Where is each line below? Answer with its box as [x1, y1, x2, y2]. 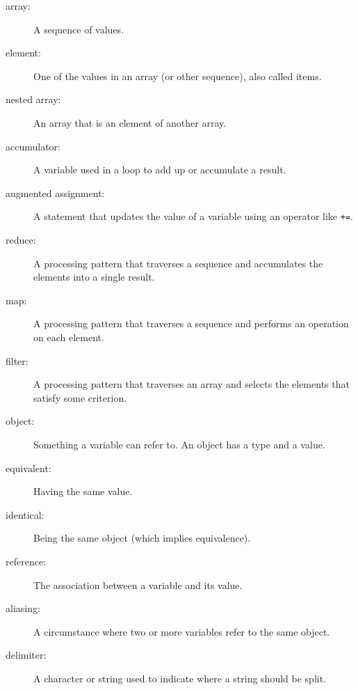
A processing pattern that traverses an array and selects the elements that [33, 377, 350, 391]
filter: [6, 353, 29, 368]
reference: [6, 554, 47, 568]
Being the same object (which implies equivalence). [33, 531, 251, 545]
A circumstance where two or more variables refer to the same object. [33, 624, 330, 638]
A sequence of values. [33, 22, 124, 36]
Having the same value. [33, 484, 133, 499]
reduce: [6, 233, 36, 246]
